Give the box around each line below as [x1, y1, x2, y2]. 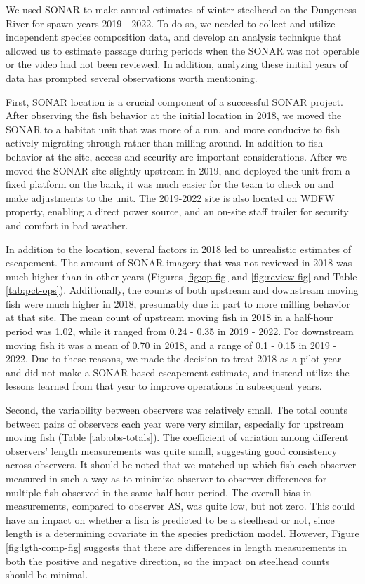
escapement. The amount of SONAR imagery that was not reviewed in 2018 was [6, 255, 352, 270]
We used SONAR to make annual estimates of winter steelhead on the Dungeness [6, 2, 357, 16]
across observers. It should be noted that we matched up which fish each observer [6, 457, 357, 472]
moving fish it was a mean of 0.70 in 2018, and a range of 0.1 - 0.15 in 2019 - [6, 337, 337, 352]
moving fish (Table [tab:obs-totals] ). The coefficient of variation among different [6, 430, 349, 444]
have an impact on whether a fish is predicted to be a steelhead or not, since [6, 512, 335, 527]
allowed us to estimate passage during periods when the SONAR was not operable [6, 43, 359, 57]
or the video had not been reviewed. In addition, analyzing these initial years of [6, 57, 348, 72]
